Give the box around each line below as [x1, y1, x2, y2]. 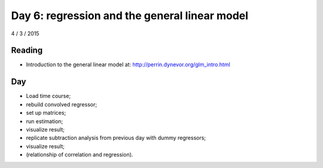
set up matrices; [26, 109, 66, 117]
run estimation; [26, 117, 63, 125]
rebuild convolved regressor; [26, 100, 97, 108]
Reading [11, 45, 43, 56]
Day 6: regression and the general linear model [11, 9, 248, 22]
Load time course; [26, 93, 71, 100]
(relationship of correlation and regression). [26, 151, 133, 158]
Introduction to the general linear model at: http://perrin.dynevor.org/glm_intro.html [26, 61, 230, 68]
